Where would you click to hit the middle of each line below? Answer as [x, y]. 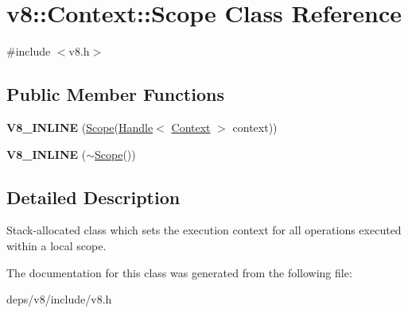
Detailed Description [93, 197]
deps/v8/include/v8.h [59, 299]
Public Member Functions [115, 94]
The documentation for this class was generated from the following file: [179, 272]
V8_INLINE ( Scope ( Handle [80, 127]
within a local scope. [56, 245]
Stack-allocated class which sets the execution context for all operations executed [204, 230]
